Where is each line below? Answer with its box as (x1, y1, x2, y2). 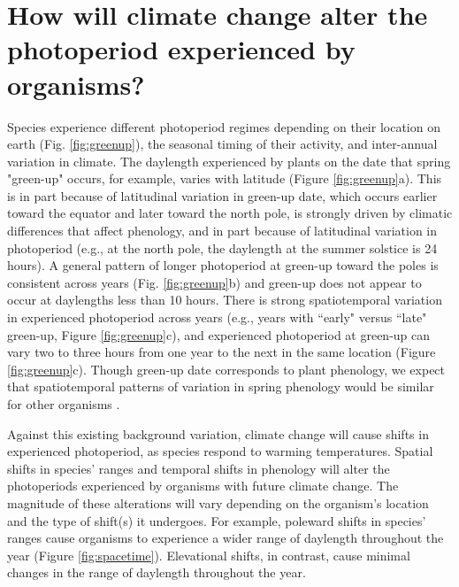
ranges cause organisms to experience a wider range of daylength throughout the (7, 529, 444, 547)
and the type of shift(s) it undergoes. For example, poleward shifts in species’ (7, 511, 426, 529)
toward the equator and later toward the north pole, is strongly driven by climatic (7, 204, 453, 222)
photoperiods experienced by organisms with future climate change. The (7, 476, 399, 495)
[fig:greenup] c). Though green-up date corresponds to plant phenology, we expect (7, 359, 446, 378)
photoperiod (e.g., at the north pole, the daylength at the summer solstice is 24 (7, 238, 438, 257)
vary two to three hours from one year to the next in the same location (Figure (7, 343, 436, 361)
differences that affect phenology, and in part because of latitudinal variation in (7, 221, 438, 240)
